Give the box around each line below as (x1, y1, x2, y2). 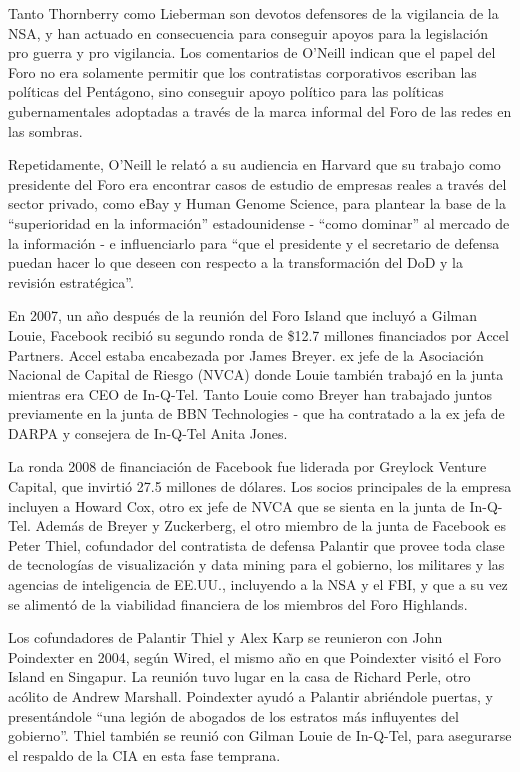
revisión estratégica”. (8, 271, 134, 292)
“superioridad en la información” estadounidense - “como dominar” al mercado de (8, 212, 510, 233)
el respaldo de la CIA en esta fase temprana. (8, 744, 281, 765)
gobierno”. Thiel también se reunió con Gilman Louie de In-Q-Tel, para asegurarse (8, 725, 512, 746)
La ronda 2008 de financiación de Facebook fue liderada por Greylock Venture (8, 456, 487, 477)
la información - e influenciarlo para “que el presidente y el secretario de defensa (8, 232, 500, 253)
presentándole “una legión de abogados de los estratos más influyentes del (8, 705, 459, 726)
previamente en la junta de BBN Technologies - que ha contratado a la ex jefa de (8, 403, 505, 424)
